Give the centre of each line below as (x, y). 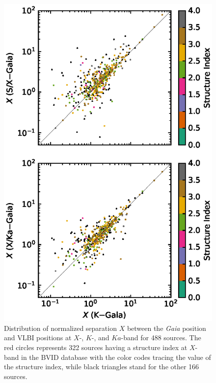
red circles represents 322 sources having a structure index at (96, 347)
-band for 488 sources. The (161, 338)
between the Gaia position (166, 328)
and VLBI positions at (38, 338)
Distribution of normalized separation (60, 328)
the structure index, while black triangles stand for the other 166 (102, 367)
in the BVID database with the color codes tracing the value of (116, 357)
